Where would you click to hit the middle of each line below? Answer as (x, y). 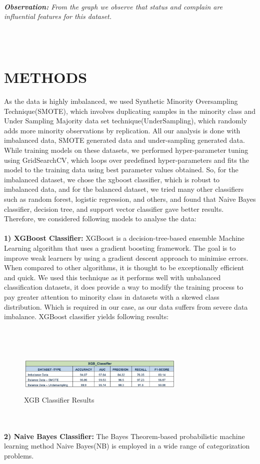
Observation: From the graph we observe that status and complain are (113, 6)
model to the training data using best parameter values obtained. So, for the (121, 170)
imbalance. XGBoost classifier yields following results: (86, 316)
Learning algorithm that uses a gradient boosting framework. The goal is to (120, 248)
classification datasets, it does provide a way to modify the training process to (124, 287)
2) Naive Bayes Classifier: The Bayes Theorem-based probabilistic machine (124, 436)
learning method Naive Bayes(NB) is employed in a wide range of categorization (127, 446)
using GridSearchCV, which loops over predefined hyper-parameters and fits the (126, 160)
